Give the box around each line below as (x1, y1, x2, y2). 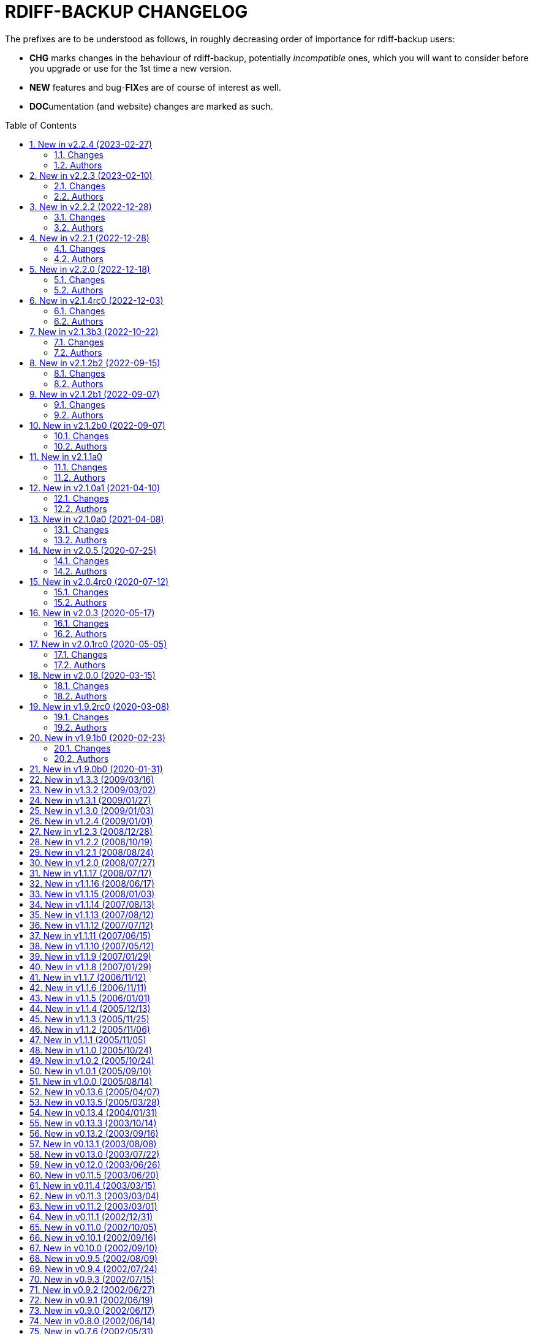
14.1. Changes (54, 555, 109, 566)
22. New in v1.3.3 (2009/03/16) (29, 774, 154, 785)
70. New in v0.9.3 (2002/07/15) (29, 1273, 154, 1284)
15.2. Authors (54, 597, 107, 608)
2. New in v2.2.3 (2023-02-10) (29, 170, 153, 181)
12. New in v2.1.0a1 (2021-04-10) (29, 482, 161, 493)
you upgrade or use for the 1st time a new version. (29, 62, 232, 73)
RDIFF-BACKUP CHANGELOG (5, 1, 248, 22)
